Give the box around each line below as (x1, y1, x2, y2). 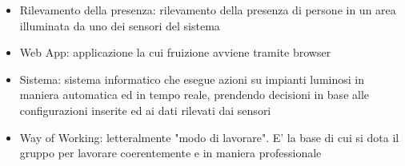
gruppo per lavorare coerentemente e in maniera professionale (19, 144, 322, 161)
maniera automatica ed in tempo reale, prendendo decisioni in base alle (19, 86, 370, 103)
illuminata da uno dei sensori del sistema (19, 17, 220, 34)
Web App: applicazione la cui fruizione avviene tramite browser (19, 44, 331, 61)
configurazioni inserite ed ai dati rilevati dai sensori (19, 101, 271, 118)
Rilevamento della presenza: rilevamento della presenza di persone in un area (19, 2, 396, 18)
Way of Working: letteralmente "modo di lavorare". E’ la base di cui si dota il (19, 128, 399, 145)
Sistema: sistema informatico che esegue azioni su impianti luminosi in (19, 70, 364, 87)
